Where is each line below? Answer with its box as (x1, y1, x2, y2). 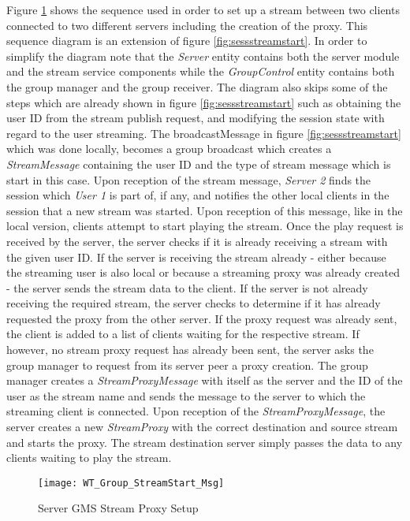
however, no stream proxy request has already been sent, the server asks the (6, 341, 374, 358)
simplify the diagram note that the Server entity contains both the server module (6, 47, 400, 64)
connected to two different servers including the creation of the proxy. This (6, 17, 368, 33)
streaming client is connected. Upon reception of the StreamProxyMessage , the (6, 403, 386, 419)
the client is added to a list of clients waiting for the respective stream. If (6, 326, 360, 342)
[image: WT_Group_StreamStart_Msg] (38, 477, 225, 489)
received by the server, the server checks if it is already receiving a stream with (6, 233, 388, 249)
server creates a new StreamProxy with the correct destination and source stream (6, 419, 398, 435)
